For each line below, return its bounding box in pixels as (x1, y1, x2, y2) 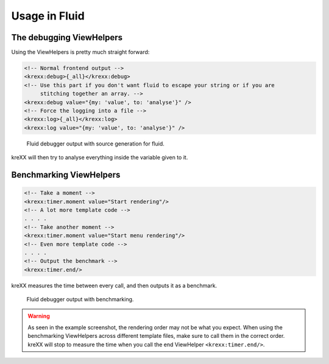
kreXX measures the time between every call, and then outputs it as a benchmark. (11, 282, 218, 289)
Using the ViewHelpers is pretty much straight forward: (11, 49, 150, 56)
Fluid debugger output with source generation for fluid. (26, 140, 164, 147)
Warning (27, 312, 50, 320)
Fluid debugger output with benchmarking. (26, 296, 134, 303)
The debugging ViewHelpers (11, 32, 123, 43)
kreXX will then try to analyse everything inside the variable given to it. (11, 154, 188, 161)
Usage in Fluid (11, 9, 85, 23)
